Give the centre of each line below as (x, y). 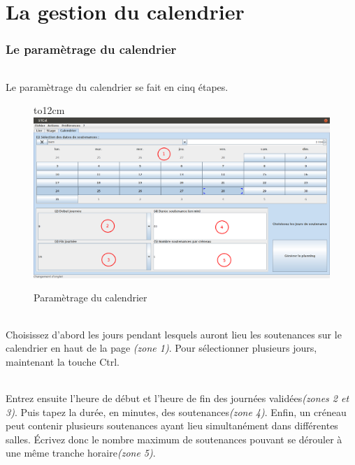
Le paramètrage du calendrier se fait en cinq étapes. (117, 86)
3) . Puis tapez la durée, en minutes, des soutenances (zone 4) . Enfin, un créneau (176, 412)
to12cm (49, 110)
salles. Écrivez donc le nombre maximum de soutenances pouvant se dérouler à (174, 439)
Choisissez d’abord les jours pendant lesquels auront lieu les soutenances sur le (174, 334)
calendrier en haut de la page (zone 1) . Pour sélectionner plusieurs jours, (161, 348)
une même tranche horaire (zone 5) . (81, 453)
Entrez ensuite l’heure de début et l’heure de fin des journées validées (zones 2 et (177, 398)
